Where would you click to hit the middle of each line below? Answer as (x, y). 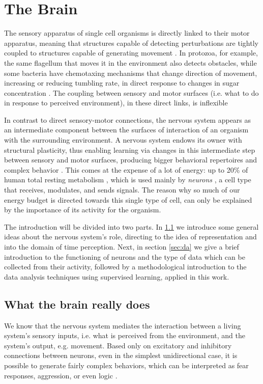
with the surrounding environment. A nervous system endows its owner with (123, 140)
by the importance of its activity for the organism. (83, 210)
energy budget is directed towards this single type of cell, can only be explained (128, 199)
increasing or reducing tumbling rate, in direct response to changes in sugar (122, 83)
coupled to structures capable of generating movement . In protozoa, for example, (131, 53)
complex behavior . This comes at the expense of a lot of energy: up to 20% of (126, 169)
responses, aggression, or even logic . (61, 375)
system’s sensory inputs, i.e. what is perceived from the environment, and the (125, 335)
